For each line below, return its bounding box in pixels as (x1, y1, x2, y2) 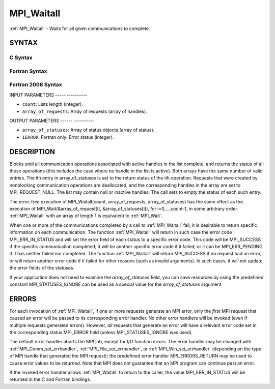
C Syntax (9, 54, 33, 61)
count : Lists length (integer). (22, 101, 84, 107)
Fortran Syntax (9, 68, 47, 75)
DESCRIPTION (9, 147, 56, 156)
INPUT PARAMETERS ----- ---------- (9, 92, 88, 98)
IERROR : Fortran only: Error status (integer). (22, 134, 114, 140)
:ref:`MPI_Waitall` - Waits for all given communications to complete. (9, 25, 150, 32)
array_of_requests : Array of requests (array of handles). (22, 108, 147, 114)
